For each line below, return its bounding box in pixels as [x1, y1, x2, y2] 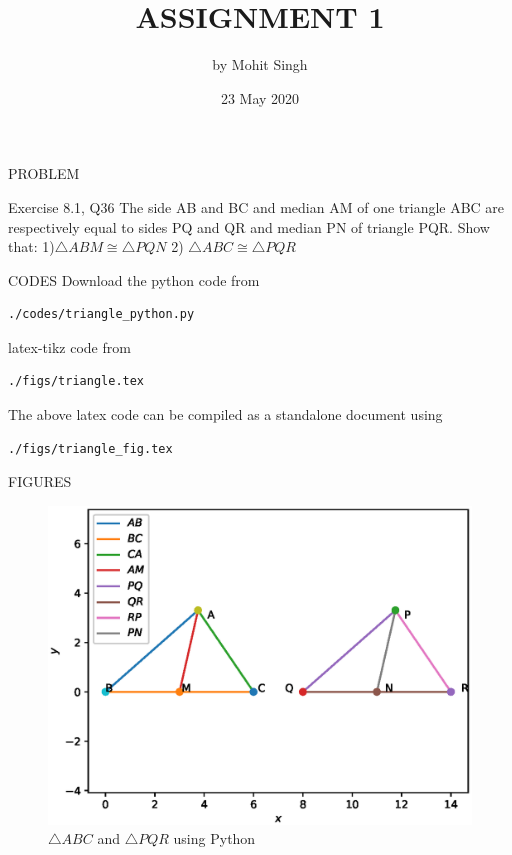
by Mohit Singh [212, 54, 308, 75]
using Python [173, 828, 256, 849]
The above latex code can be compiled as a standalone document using [8, 404, 443, 425]
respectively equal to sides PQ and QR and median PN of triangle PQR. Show [8, 216, 490, 237]
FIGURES [8, 471, 72, 492]
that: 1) [8, 236, 55, 257]
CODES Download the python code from [8, 269, 260, 290]
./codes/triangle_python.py [8, 307, 195, 322]
